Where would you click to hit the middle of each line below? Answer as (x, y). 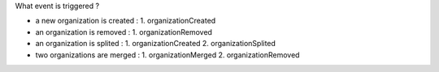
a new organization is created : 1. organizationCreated (126, 21)
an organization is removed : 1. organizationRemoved (124, 32)
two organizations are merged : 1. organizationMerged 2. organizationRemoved (167, 55)
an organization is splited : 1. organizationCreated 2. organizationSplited (156, 44)
